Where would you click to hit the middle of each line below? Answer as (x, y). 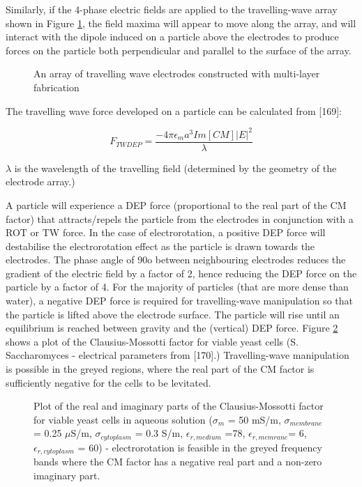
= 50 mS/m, (254, 419)
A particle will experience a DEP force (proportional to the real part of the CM (176, 204)
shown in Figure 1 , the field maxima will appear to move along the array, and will (181, 23)
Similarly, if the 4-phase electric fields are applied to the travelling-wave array (172, 9)
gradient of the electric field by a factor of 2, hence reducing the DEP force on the (181, 273)
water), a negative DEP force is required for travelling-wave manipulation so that (179, 301)
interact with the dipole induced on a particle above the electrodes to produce (172, 37)
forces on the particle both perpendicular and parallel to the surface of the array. (179, 50)
